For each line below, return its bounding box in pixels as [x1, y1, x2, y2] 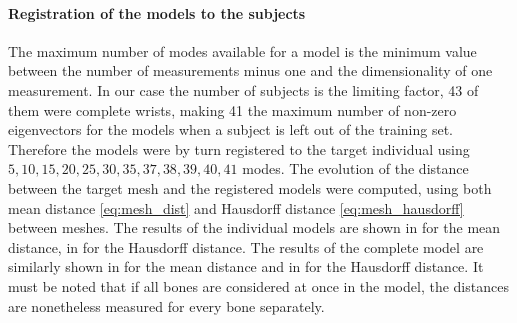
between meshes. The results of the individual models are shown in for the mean [8, 217, 501, 238]
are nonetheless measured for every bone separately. [8, 295, 325, 316]
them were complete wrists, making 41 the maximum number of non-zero [8, 99, 457, 120]
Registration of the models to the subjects [8, 2, 306, 23]
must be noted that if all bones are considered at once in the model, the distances [8, 275, 509, 296]
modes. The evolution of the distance [242, 158, 469, 179]
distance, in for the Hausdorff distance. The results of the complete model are [8, 236, 484, 257]
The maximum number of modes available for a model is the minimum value [8, 40, 477, 61]
